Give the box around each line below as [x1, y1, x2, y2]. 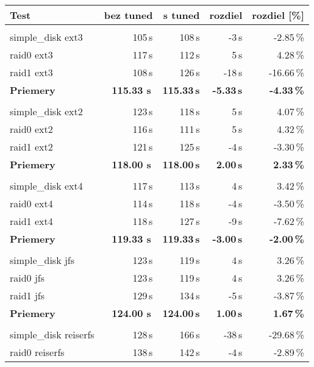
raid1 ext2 [10, 140, 53, 154]
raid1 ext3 [10, 65, 53, 79]
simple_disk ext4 [10, 179, 83, 193]
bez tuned [104, 8, 153, 22]
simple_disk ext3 [10, 30, 83, 44]
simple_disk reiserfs [10, 327, 95, 341]
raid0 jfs [10, 271, 45, 285]
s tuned [163, 8, 200, 22]
